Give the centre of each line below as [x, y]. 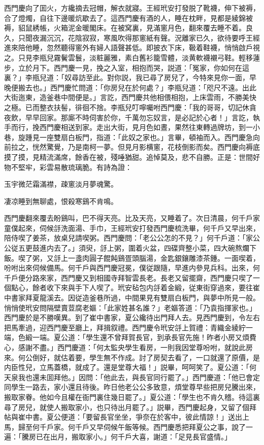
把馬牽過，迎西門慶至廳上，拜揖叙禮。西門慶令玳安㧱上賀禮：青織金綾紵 [125, 327]
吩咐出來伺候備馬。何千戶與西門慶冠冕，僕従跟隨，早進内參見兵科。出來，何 [132, 268]
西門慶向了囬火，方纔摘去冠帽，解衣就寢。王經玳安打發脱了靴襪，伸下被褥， [132, 8]
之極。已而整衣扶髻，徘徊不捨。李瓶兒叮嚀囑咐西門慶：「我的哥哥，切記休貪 [130, 107]
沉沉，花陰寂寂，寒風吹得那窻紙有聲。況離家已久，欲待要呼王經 [153, 37]
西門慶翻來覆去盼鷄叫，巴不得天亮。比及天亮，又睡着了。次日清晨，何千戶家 [132, 218]
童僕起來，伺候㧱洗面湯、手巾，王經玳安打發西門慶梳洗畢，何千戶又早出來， [132, 228]
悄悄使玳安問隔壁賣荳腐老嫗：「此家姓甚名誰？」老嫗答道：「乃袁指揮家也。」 [130, 307]
